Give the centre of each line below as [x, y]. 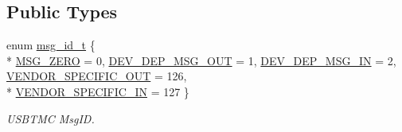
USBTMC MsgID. [51, 118]
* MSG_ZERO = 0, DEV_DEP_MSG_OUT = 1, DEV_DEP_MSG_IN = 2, [201, 60]
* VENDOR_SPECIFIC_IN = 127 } [98, 91]
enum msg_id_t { [51, 45]
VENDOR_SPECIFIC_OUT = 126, [97, 76]
